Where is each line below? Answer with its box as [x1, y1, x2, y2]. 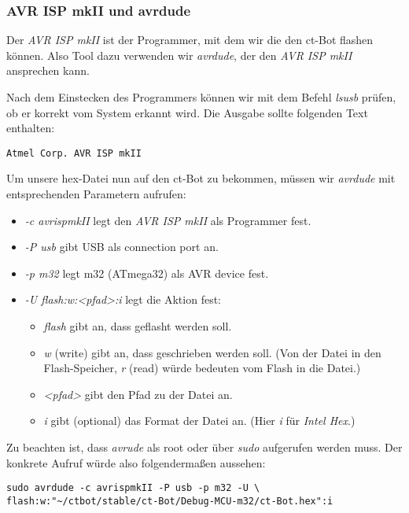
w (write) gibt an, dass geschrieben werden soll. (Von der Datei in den [43, 344, 381, 360]
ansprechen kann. [6, 62, 90, 79]
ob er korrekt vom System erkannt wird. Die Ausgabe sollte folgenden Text [6, 104, 368, 120]
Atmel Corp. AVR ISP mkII [6, 147, 142, 159]
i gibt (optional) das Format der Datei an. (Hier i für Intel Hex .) [43, 412, 356, 429]
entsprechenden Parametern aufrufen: [6, 186, 186, 202]
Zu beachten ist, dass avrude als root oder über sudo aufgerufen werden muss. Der [6, 438, 403, 455]
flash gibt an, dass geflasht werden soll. [43, 318, 232, 334]
